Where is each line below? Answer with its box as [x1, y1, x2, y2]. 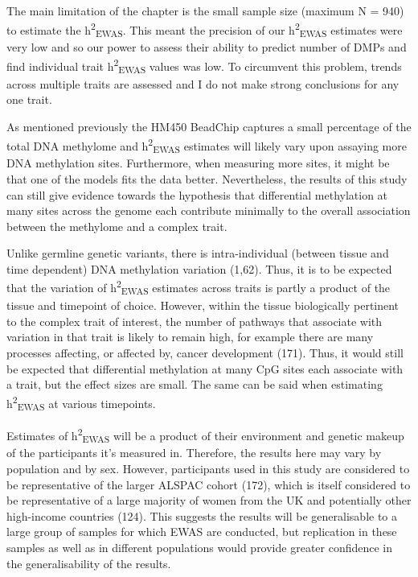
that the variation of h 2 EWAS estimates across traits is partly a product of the [6, 277, 391, 298]
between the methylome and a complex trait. [6, 217, 227, 234]
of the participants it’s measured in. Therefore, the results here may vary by [6, 444, 382, 461]
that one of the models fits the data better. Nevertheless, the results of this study [6, 170, 408, 187]
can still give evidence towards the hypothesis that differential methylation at [6, 186, 388, 203]
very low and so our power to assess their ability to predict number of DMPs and [6, 39, 407, 56]
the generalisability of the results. [6, 554, 171, 571]
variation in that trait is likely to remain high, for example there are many [6, 328, 374, 345]
